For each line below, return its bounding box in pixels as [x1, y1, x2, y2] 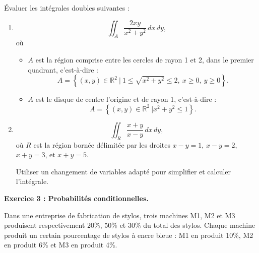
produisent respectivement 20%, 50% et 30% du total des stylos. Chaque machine [4, 220, 255, 230]
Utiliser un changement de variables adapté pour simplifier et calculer [16, 166, 231, 176]
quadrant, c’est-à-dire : [28, 64, 98, 75]
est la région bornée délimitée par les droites [33, 139, 170, 150]
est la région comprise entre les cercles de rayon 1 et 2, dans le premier [35, 54, 254, 65]
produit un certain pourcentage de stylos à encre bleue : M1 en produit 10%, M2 [4, 229, 253, 240]
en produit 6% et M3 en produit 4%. [4, 239, 117, 250]
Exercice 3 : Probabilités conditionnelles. [4, 193, 149, 203]
